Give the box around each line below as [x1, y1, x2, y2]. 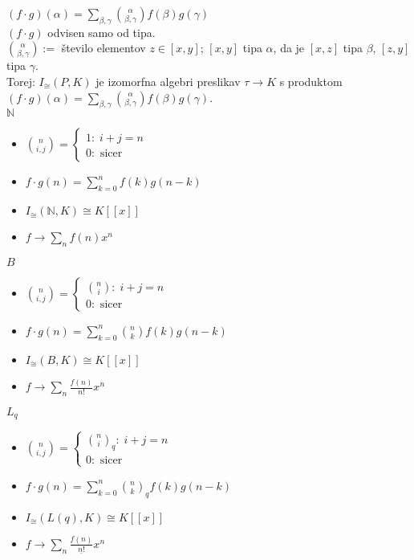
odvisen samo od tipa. [47, 23, 156, 40]
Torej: [6, 72, 35, 89]
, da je [273, 39, 305, 56]
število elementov [61, 39, 146, 56]
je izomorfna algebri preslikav [95, 72, 241, 89]
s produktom [279, 72, 343, 89]
